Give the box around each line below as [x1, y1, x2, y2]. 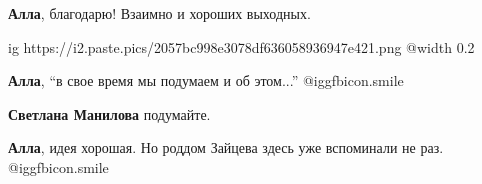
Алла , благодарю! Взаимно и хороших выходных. [8, 3, 311, 23]
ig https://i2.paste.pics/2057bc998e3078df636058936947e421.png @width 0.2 [8, 36, 475, 57]
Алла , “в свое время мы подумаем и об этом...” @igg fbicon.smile [8, 70, 404, 91]
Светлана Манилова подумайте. [8, 103, 211, 124]
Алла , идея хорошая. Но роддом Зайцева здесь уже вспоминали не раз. [8, 137, 444, 158]
